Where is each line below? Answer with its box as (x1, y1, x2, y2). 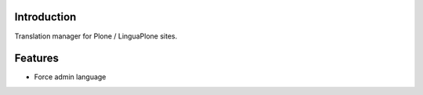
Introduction (14, 10, 77, 24)
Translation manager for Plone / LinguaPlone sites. (14, 31, 178, 41)
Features (14, 52, 59, 65)
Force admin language (34, 72, 107, 82)
